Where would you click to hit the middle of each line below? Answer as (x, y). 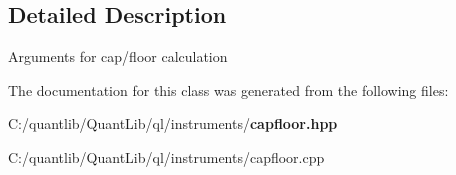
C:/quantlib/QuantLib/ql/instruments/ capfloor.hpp (173, 123)
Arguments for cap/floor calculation (118, 56)
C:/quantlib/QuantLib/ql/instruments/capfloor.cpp (166, 156)
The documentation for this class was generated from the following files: (228, 89)
